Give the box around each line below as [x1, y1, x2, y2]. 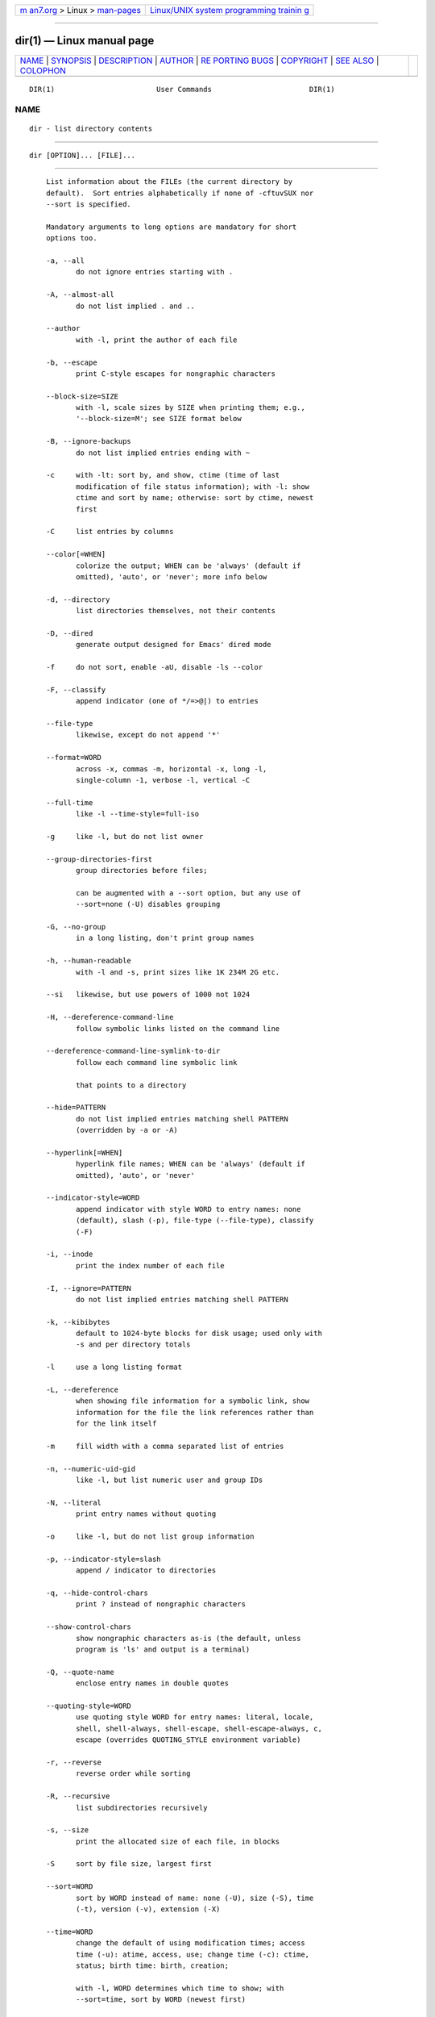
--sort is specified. [45, 200, 132, 209]
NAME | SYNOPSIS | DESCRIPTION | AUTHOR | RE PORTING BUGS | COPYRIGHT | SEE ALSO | [19, 55, 379, 66]
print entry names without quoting [75, 1510, 217, 1518]
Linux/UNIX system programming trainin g [150, 5, 309, 15]
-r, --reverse [45, 1757, 102, 1767]
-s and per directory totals [75, 1340, 191, 1349]
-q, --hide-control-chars [45, 1589, 149, 1597]
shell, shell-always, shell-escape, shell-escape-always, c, [75, 1723, 322, 1733]
